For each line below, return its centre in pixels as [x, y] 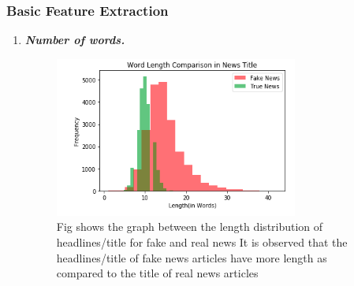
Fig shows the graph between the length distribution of [190, 227]
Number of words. [75, 40]
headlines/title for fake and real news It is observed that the [202, 241]
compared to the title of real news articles [157, 273]
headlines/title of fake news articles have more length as [192, 257]
